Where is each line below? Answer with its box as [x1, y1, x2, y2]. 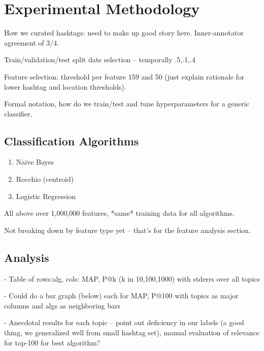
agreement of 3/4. [4, 37, 59, 48]
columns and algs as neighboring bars [4, 300, 121, 310]
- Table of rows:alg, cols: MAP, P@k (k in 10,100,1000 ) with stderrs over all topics [4, 273, 260, 284]
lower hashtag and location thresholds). [4, 81, 126, 92]
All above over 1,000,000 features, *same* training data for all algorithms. [4, 208, 235, 218]
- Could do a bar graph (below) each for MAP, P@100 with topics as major [4, 290, 239, 301]
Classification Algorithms [4, 133, 139, 148]
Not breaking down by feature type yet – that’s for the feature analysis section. [4, 224, 251, 235]
